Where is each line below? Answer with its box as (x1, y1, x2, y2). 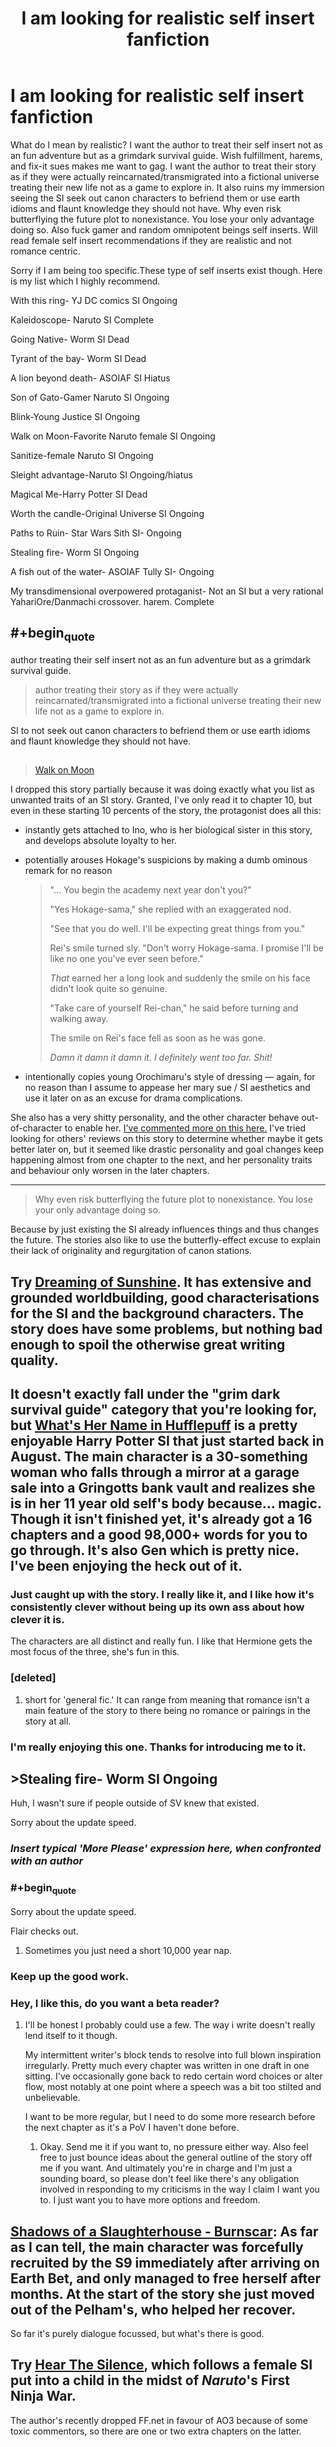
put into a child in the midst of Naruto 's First (10, 2372, 291, 2389)
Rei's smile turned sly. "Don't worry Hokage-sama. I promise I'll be (49, 942, 324, 954)
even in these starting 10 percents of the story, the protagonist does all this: (10, 805, 322, 817)
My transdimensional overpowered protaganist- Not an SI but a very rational (10, 585, 324, 597)
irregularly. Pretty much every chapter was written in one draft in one (24, 2060, 310, 2072)
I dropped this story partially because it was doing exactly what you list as (10, 783, 315, 796)
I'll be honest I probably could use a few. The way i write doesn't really (24, 2019, 316, 2031)
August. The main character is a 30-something (10, 1448, 308, 1466)
